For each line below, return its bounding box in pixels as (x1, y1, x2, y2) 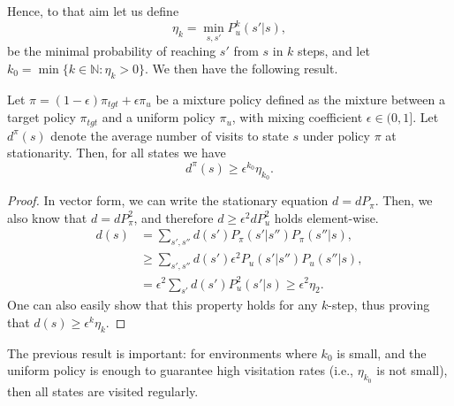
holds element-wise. (274, 208, 379, 226)
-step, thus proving (328, 295, 430, 314)
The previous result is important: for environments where (7, 343, 317, 362)
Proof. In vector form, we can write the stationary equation (7, 191, 329, 210)
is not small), (376, 361, 448, 379)
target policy (7, 108, 76, 126)
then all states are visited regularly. (7, 381, 199, 400)
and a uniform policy (102, 108, 216, 126)
